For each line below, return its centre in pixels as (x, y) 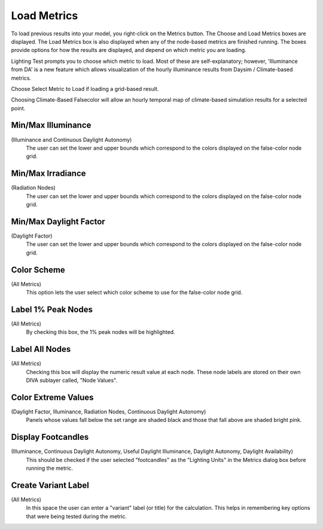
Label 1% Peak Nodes (52, 309)
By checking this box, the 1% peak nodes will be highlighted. (101, 332)
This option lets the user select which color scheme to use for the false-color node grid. (134, 293)
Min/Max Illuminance (51, 125)
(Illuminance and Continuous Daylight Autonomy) (71, 139)
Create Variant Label (50, 485)
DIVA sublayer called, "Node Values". (72, 381)
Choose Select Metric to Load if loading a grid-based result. (85, 89)
